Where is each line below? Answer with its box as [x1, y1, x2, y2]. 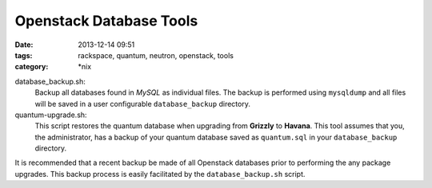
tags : [14, 50, 33, 60]
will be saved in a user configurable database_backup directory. [34, 99, 251, 108]
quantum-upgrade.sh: [14, 110, 87, 119]
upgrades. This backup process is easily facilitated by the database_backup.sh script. [14, 169, 306, 178]
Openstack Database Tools [14, 12, 198, 29]
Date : [14, 40, 34, 49]
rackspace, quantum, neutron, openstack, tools [78, 50, 234, 60]
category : [14, 62, 49, 72]
